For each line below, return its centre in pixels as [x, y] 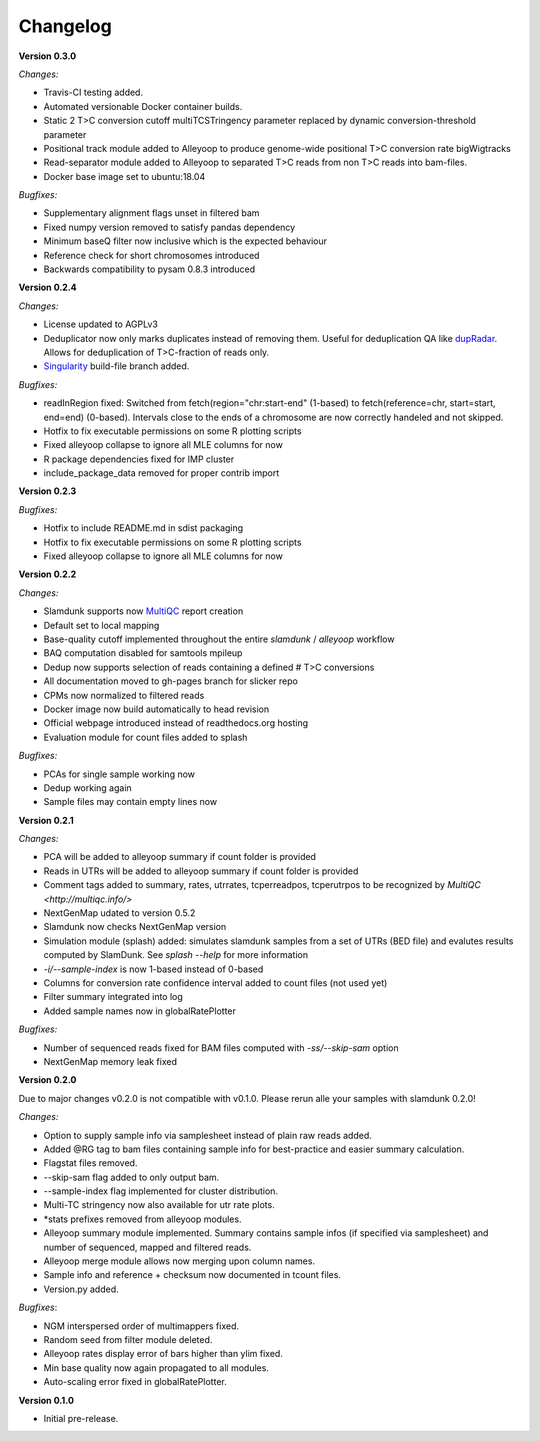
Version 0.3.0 [47, 56]
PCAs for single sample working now [119, 774]
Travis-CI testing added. [93, 92]
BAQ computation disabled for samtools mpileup [143, 653]
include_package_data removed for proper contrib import [161, 473]
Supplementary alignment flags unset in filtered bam [151, 213]
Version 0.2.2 [47, 574]
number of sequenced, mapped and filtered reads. [147, 1247]
